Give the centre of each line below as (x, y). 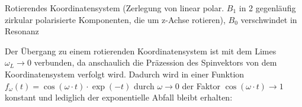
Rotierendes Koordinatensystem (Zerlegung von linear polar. (115, 8)
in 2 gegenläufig (267, 8)
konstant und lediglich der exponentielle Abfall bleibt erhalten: (119, 97)
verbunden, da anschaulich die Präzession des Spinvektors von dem (155, 62)
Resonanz (22, 31)
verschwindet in (269, 19)
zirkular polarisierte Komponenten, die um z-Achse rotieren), (115, 19)
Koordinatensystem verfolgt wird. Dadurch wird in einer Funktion (125, 74)
